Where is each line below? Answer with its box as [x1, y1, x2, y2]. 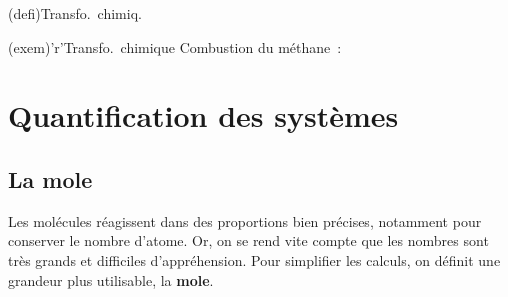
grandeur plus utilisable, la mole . [8, 269, 214, 290]
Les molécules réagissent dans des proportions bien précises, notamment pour [8, 210, 482, 231]
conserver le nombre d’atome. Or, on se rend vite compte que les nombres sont [8, 230, 489, 251]
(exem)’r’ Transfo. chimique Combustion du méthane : [8, 36, 342, 57]
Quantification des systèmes [8, 95, 399, 136]
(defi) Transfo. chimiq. [8, 3, 142, 23]
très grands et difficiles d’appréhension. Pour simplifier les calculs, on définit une [8, 249, 501, 270]
